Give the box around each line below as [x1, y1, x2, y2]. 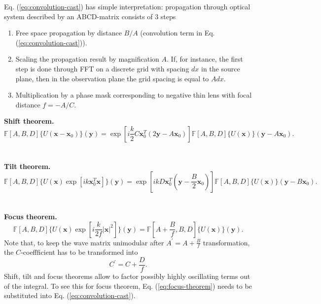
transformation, [203, 237, 250, 247]
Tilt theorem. [4, 161, 51, 171]
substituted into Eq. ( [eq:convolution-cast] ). [4, 290, 136, 301]
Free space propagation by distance [15, 28, 122, 38]
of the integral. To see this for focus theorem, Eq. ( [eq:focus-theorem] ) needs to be [4, 280, 252, 291]
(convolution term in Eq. [140, 28, 215, 38]
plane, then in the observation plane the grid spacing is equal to [15, 73, 209, 83]
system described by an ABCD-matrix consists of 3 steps [4, 11, 176, 21]
